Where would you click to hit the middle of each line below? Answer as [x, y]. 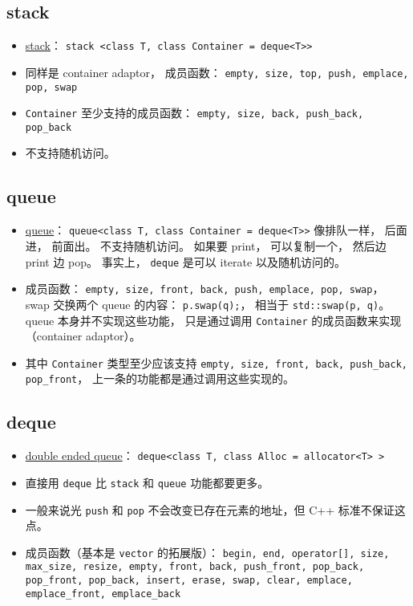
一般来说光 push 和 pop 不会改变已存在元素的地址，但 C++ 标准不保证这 [215, 509]
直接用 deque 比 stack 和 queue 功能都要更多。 [147, 482]
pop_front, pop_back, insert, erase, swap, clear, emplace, [189, 581]
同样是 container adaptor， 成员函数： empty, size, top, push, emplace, [217, 72]
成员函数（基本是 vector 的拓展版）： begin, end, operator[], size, [207, 552]
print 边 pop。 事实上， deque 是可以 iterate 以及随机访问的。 [185, 261]
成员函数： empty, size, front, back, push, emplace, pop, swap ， [204, 289]
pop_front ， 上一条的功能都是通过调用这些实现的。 [160, 378]
